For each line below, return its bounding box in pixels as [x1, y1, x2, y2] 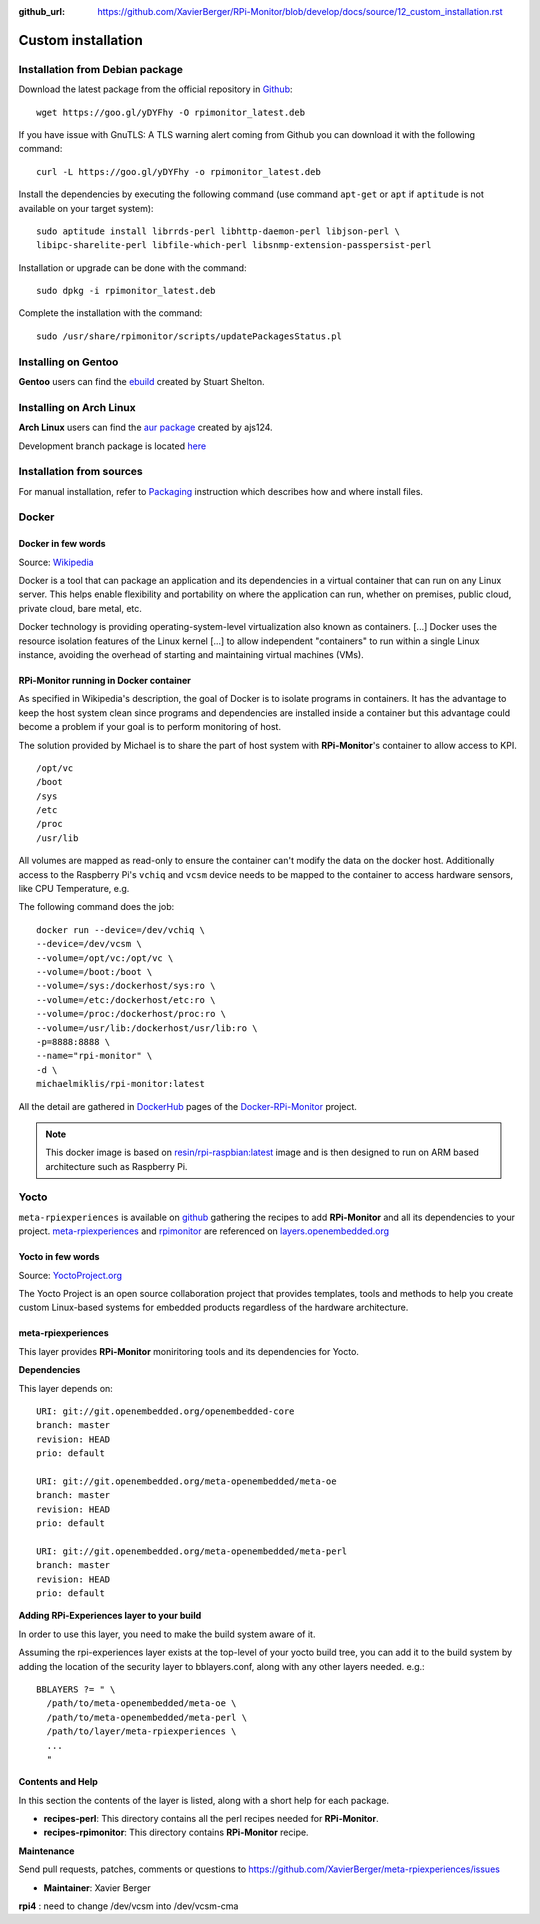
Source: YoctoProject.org [18, 1269, 123, 1281]
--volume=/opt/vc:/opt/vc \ [36, 952, 174, 964]
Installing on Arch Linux [18, 400, 136, 414]
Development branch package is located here [18, 440, 207, 452]
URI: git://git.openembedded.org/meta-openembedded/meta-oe [36, 1475, 337, 1487]
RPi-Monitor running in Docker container [18, 674, 192, 686]
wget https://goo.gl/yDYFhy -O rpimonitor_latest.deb [36, 106, 305, 118]
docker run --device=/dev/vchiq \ [36, 924, 205, 935]
